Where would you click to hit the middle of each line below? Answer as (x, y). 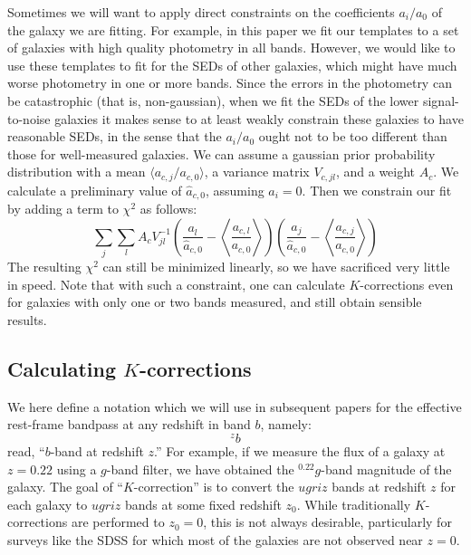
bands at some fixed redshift (203, 504)
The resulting (44, 267)
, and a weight (375, 172)
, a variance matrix (257, 172)
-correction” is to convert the (214, 487)
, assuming (235, 190)
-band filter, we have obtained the (200, 469)
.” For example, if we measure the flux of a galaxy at (300, 451)
